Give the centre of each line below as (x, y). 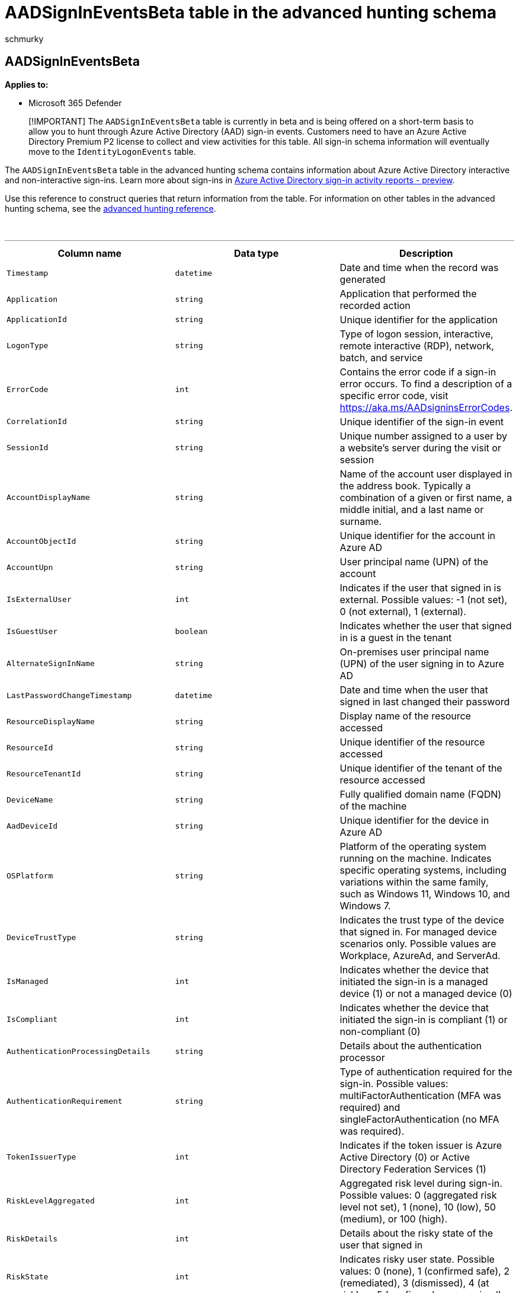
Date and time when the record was (419, 267)
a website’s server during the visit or (420, 448)
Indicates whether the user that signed (426, 625)
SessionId (28, 448)
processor (362, 1057)
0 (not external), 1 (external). (403, 611)
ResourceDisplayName (51, 722)
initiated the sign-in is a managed (414, 981)
